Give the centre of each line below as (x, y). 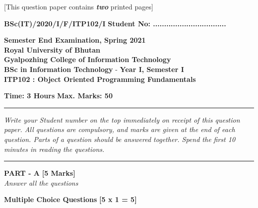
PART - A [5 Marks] (40, 173)
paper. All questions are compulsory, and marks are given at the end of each (120, 129)
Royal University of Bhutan (52, 49)
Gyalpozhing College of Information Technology (88, 59)
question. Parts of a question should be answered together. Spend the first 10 (120, 139)
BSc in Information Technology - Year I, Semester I (94, 69)
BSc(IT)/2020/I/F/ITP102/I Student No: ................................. (115, 23)
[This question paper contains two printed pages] (79, 6)
